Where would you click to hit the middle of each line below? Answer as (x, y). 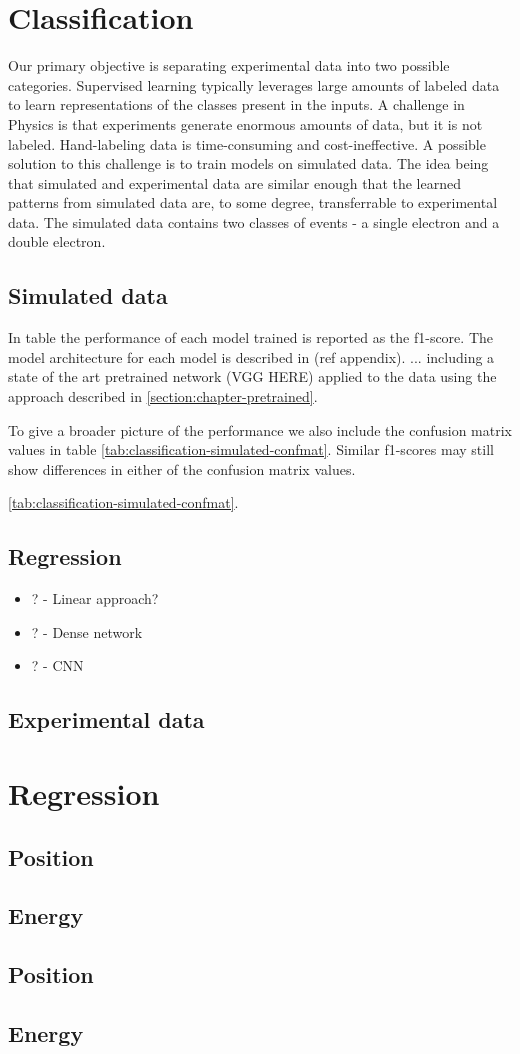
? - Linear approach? (95, 598)
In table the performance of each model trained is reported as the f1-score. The (250, 337)
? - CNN (57, 665)
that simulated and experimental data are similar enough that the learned (234, 182)
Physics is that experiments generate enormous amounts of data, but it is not (245, 123)
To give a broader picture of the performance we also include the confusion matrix (260, 429)
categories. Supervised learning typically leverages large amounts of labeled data (254, 84)
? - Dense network (87, 631)
